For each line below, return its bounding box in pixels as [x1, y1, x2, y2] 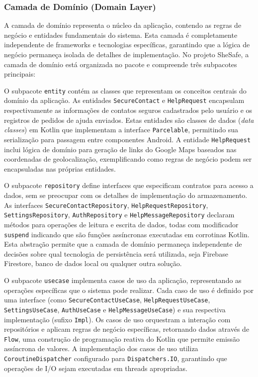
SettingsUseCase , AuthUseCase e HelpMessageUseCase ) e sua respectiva [4, 304, 226, 314]
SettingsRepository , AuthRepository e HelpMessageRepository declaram [4, 209, 235, 220]
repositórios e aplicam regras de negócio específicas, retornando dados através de [4, 324, 250, 334]
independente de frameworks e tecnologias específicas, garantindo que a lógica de [4, 39, 250, 50]
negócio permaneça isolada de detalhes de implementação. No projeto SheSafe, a [4, 49, 249, 59]
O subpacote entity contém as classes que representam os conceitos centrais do [4, 85, 247, 95]
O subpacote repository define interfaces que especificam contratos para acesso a [4, 180, 254, 190]
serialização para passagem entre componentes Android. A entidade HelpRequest [4, 134, 251, 144]
